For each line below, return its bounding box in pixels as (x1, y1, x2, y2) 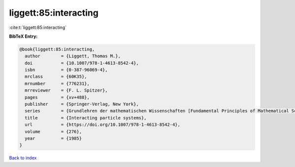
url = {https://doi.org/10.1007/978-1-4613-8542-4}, (25, 122, 180, 127)
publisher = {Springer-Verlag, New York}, (25, 101, 139, 107)
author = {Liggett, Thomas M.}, (25, 53, 121, 59)
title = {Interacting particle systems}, (25, 115, 147, 120)
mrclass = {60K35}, (25, 74, 87, 79)
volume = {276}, (25, 129, 82, 134)
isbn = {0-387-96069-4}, (25, 67, 108, 73)
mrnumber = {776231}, (25, 81, 90, 86)
